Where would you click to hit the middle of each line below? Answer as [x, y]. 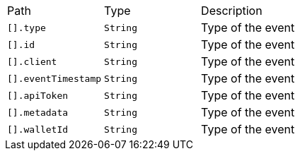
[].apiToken [38, 95]
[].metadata [38, 112]
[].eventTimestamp [54, 78]
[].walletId [38, 129]
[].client [32, 61]
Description [232, 11]
